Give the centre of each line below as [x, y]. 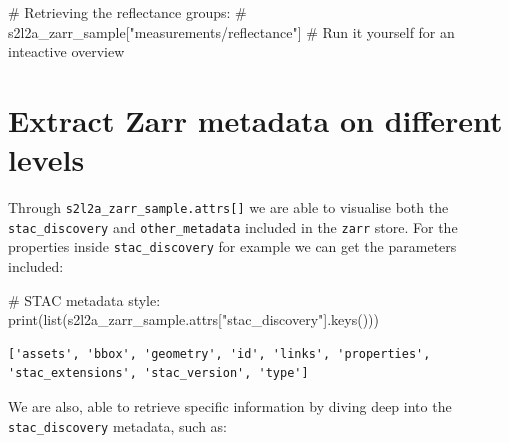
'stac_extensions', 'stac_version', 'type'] [158, 373]
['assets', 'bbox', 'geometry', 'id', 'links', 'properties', [219, 353]
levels [46, 159]
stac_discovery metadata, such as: [117, 425]
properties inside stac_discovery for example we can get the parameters [232, 246]
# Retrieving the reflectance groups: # [127, 12]
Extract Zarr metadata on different [255, 119]
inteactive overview [66, 51]
